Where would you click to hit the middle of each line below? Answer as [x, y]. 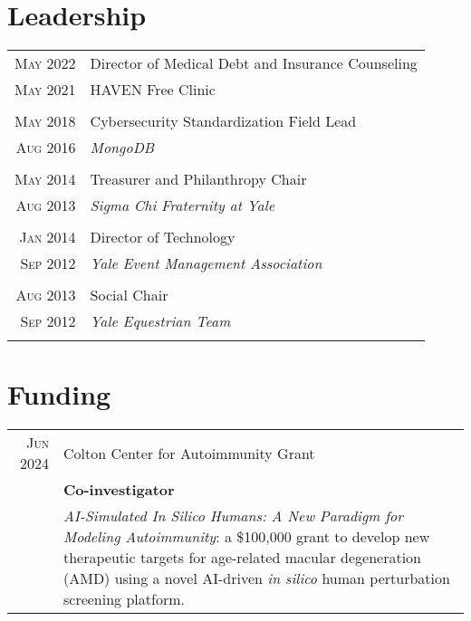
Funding [59, 394]
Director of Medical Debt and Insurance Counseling [254, 63]
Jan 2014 [48, 237]
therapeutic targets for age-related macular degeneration [242, 558]
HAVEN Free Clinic [153, 90]
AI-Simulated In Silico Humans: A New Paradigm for [233, 516]
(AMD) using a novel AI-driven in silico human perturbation [256, 578]
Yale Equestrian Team [160, 321]
